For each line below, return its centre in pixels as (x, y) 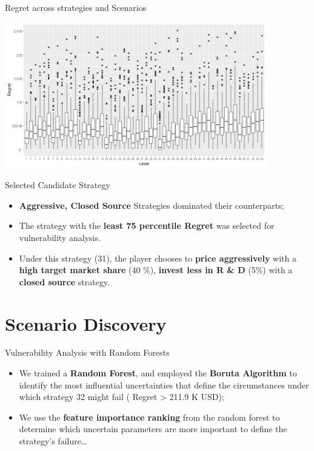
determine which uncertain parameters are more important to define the (153, 429)
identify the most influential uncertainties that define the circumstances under (164, 385)
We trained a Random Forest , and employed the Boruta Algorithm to (158, 373)
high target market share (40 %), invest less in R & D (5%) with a (156, 270)
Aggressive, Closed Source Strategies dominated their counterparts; (152, 205)
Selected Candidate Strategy (58, 185)
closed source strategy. (64, 281)
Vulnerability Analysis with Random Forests (87, 352)
